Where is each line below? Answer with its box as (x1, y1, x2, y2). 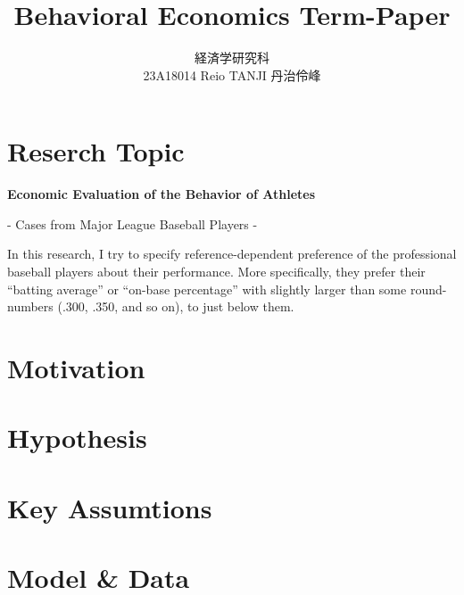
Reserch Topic (7, 133, 185, 169)
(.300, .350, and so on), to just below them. (57, 297, 294, 316)
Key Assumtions (7, 489, 212, 525)
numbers (7, 297, 54, 316)
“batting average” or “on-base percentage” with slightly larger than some (7, 279, 407, 298)
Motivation (7, 350, 145, 385)
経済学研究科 (194, 48, 269, 67)
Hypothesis (7, 419, 147, 456)
